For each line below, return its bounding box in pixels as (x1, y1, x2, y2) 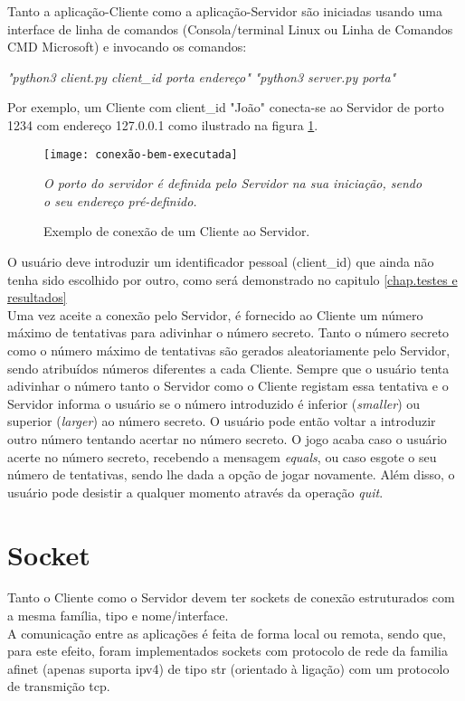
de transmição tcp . (7, 677, 110, 696)
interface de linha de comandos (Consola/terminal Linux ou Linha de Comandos (7, 19, 453, 38)
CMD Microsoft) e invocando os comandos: (7, 37, 247, 56)
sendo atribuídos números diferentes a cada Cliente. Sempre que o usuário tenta (7, 358, 450, 377)
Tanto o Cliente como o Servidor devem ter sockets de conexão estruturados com (7, 588, 455, 607)
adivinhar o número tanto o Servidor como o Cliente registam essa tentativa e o (7, 376, 449, 395)
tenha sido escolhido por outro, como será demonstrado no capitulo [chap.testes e (7, 270, 458, 289)
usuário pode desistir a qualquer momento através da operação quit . (7, 482, 384, 501)
